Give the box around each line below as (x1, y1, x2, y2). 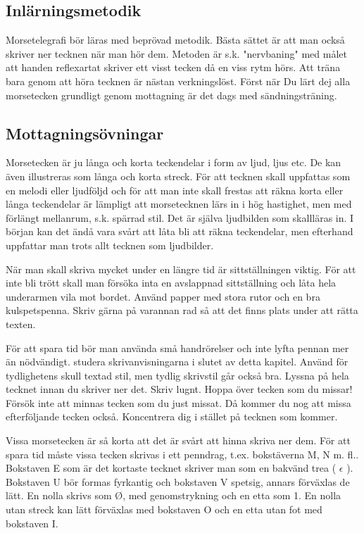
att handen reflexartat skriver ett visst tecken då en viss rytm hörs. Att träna (6, 60, 341, 75)
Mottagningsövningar (6, 122, 164, 144)
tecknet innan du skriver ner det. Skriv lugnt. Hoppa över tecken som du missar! (6, 382, 353, 396)
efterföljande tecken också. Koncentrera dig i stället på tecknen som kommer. (6, 409, 338, 424)
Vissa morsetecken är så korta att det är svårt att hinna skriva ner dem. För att (6, 433, 351, 448)
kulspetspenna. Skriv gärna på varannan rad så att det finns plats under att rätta (6, 303, 358, 318)
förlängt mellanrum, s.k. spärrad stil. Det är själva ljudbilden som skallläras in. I (6, 210, 354, 225)
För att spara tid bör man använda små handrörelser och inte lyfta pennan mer (6, 340, 349, 355)
